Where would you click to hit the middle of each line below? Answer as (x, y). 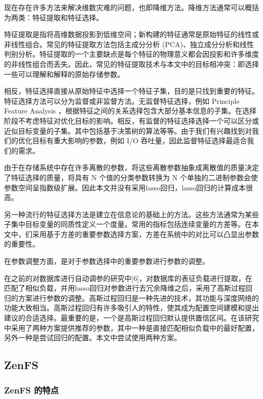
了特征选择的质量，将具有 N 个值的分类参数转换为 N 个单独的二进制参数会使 (131, 177)
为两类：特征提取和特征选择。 (54, 17)
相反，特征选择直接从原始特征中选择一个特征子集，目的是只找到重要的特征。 (131, 91)
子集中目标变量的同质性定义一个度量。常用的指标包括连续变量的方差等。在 (128, 224)
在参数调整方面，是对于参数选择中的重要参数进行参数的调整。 (107, 261)
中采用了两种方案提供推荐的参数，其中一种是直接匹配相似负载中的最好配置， (131, 327)
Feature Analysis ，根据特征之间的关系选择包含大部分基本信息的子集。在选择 (130, 111)
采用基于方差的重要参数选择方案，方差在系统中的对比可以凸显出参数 (145, 234)
